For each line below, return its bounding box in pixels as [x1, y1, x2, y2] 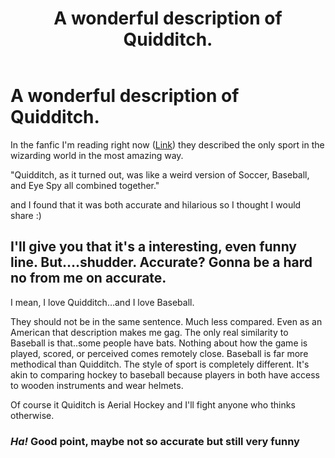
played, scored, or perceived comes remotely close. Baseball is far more [10, 347, 309, 359]
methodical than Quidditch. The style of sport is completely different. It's [10, 358, 310, 370]
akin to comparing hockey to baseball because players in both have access [10, 368, 320, 381]
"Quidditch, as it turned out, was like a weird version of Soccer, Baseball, [10, 168, 310, 181]
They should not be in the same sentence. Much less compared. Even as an [10, 315, 323, 327]
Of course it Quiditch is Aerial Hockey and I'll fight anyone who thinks [10, 398, 296, 411]
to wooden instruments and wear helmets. [10, 379, 184, 391]
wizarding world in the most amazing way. [10, 149, 184, 161]
